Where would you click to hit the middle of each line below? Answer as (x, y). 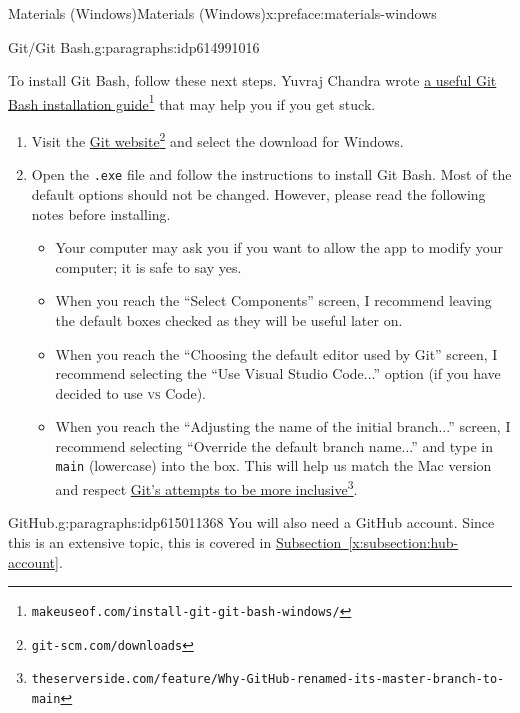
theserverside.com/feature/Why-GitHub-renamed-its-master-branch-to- (268, 679)
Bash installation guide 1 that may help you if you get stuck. (192, 102)
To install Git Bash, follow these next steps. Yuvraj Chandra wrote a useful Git (252, 80)
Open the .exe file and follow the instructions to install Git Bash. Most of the (271, 174)
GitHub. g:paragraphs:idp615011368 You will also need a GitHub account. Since (251, 522)
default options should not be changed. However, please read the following (258, 193)
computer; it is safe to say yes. (148, 266)
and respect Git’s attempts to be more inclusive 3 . (206, 487)
